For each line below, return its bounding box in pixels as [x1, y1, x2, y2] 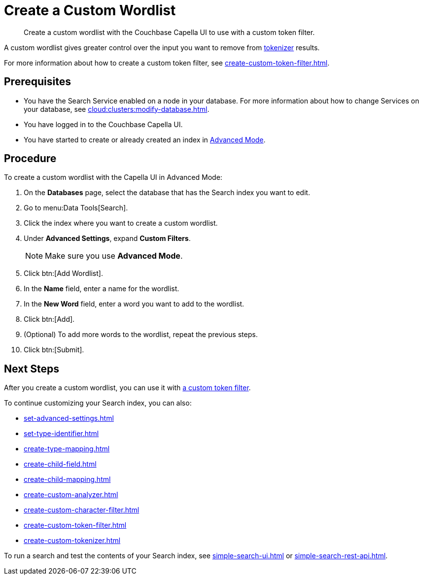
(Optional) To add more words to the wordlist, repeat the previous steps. [24, 330, 258, 339]
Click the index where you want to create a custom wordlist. [24, 219, 218, 228]
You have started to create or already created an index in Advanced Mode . [24, 135, 266, 144]
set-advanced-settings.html [24, 414, 114, 423]
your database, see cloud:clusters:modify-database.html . [24, 104, 210, 113]
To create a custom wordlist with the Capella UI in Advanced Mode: [4, 173, 222, 182]
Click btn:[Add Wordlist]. [24, 269, 103, 278]
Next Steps [4, 362, 59, 375]
